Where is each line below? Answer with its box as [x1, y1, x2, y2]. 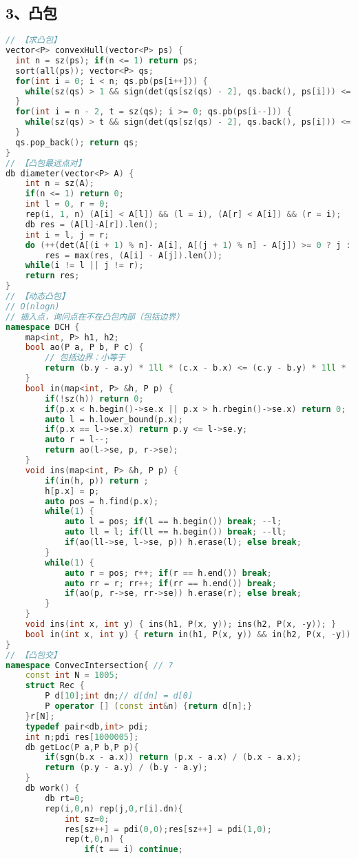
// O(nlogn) [6, 301, 60, 311]
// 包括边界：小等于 [45, 353, 125, 363]
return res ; [25, 271, 80, 281]
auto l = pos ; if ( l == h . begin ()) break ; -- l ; [64, 517, 282, 527]
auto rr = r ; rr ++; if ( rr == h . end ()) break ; [64, 578, 277, 588]
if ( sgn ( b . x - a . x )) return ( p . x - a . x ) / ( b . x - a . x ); [45, 752, 302, 763]
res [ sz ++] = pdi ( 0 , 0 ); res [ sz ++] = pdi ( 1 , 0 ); [64, 824, 272, 834]
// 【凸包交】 [6, 650, 61, 660]
